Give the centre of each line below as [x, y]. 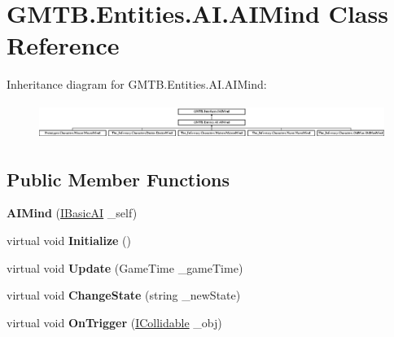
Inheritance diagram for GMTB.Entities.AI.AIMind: [137, 84]
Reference [63, 45]
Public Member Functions [118, 179]
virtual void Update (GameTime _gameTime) [125, 267]
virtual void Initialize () [69, 240]
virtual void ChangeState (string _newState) [124, 295]
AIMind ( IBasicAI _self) [72, 213]
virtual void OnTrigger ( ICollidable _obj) [114, 322]
